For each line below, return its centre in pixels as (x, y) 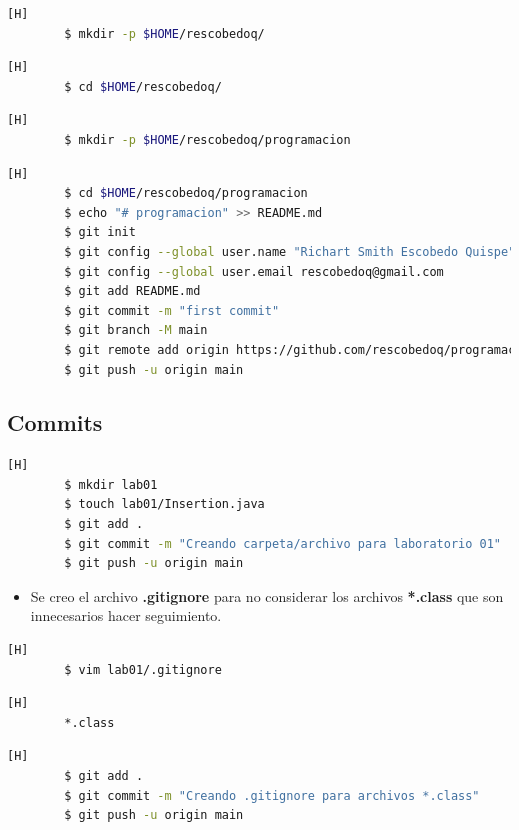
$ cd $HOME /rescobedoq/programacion (186, 193)
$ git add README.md (132, 291)
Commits (55, 422)
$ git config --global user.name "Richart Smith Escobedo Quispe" (290, 251)
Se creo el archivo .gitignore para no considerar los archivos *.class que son (267, 595)
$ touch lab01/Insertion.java (164, 504)
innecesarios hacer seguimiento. (126, 615)
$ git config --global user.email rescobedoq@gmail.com (254, 271)
